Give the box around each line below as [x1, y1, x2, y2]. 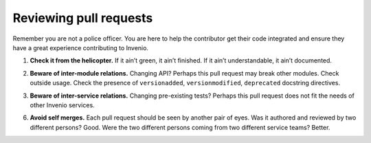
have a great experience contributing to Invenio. [12, 43, 149, 52]
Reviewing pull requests [12, 10, 153, 25]
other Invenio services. [30, 100, 95, 109]
